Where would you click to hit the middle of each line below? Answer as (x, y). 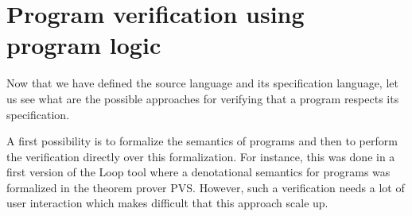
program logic (84, 45)
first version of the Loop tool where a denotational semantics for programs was (198, 172)
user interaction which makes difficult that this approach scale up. (167, 203)
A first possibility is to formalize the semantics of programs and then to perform (202, 141)
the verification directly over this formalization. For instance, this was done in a (201, 156)
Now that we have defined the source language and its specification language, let (202, 83)
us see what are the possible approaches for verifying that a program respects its (203, 98)
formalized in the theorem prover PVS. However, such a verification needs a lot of (206, 187)
